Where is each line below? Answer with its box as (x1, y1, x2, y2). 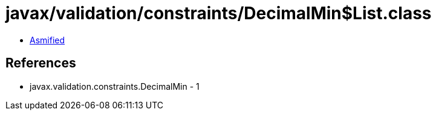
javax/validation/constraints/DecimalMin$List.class (5, 3, 432, 23)
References (5, 55, 76, 71)
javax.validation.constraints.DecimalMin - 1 (30, 81, 200, 92)
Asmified (30, 34, 65, 45)
